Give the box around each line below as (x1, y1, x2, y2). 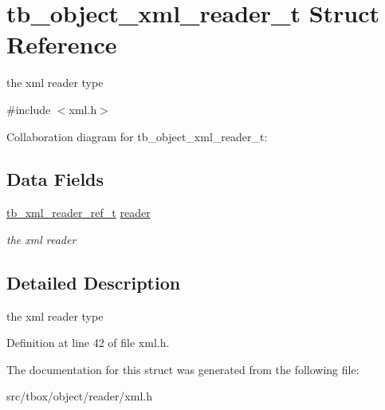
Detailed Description (6, 270, 181, 294)
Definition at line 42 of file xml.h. (6, 334, 170, 351)
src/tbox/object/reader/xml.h (6, 388, 152, 404)
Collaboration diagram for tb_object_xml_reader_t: (6, 128, 268, 144)
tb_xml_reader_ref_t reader (6, 204, 151, 221)
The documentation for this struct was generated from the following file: (6, 361, 359, 377)
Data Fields (6, 167, 104, 191)
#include (6, 101, 51, 117)
